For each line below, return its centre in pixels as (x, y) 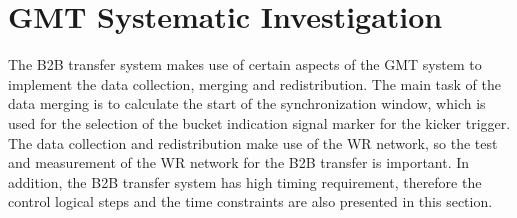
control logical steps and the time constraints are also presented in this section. (250, 201)
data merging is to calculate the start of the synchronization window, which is (247, 103)
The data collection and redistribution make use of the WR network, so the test (253, 142)
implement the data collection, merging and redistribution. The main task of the (255, 83)
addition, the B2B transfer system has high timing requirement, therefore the (245, 181)
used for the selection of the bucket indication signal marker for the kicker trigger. (259, 122)
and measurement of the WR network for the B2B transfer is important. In (239, 162)
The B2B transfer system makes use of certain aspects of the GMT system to (245, 64)
